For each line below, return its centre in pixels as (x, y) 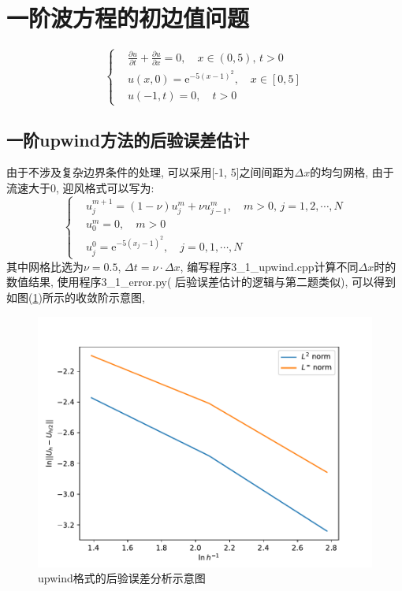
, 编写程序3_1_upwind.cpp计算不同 (269, 266)
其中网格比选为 (45, 266)
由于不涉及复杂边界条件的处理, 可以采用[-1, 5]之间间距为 (151, 172)
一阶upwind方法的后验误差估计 (128, 139)
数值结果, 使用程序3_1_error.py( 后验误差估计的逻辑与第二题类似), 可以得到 (201, 282)
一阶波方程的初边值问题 (128, 18)
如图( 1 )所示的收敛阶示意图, (76, 297)
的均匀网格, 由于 (352, 172)
